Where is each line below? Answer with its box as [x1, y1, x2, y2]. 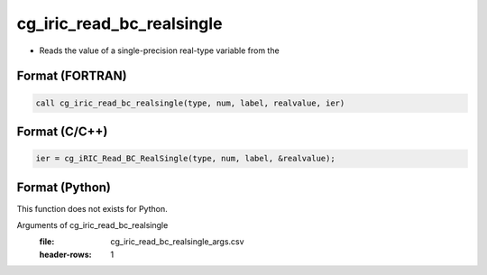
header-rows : [39, 249, 92, 260]
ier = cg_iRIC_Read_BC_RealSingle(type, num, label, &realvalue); [35, 153, 335, 164]
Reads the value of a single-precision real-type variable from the [39, 45, 280, 56]
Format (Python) [16, 179, 112, 195]
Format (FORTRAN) [16, 69, 127, 84]
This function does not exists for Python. [16, 203, 168, 214]
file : [39, 236, 55, 247]
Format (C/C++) [16, 124, 108, 139]
